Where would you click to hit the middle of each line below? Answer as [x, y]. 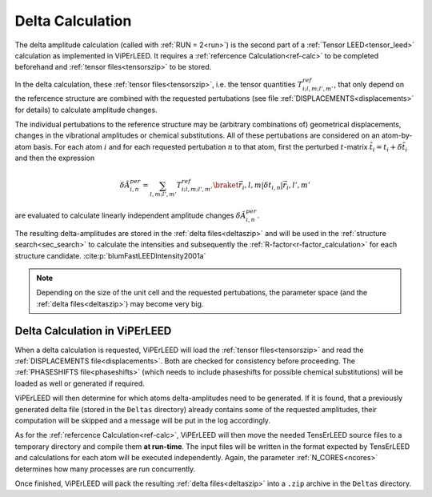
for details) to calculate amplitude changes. [86, 110]
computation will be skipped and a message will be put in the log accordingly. [143, 420]
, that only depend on [368, 84]
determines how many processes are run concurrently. [105, 469]
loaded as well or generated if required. [80, 383]
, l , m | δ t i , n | [264, 186]
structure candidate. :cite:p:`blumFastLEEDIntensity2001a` [110, 255]
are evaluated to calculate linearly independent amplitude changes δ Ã [130, 215]
